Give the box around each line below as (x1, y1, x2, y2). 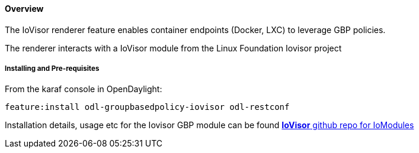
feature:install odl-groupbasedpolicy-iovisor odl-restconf (5, 102, 290, 112)
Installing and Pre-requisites (5, 64, 100, 73)
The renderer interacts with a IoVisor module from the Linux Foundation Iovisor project (5, 43, 342, 53)
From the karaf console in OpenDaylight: (5, 84, 162, 95)
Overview (5, 4, 44, 14)
